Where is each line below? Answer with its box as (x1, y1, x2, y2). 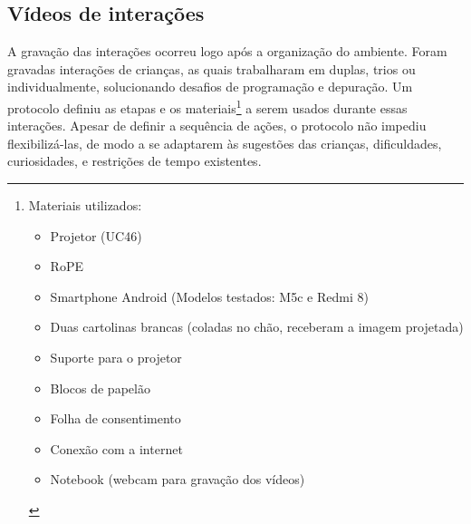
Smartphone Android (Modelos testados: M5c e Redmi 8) (50, 286, 369, 306)
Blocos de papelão (50, 378, 150, 397)
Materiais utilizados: (28, 196, 142, 215)
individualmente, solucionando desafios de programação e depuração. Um (7, 77, 413, 96)
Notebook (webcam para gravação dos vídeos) (50, 470, 305, 489)
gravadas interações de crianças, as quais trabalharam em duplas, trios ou (7, 59, 416, 78)
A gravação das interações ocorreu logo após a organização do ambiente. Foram (7, 42, 447, 61)
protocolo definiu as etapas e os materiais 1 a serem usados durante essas (7, 95, 408, 117)
